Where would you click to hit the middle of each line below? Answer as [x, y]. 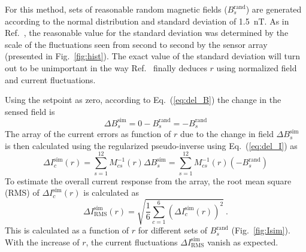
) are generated [274, 9]
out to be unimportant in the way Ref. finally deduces [106, 67]
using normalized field [257, 67]
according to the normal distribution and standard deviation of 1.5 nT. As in [147, 21]
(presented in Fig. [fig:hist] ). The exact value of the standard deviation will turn [152, 56]
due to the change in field [227, 134]
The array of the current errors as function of [88, 134]
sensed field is [30, 111]
